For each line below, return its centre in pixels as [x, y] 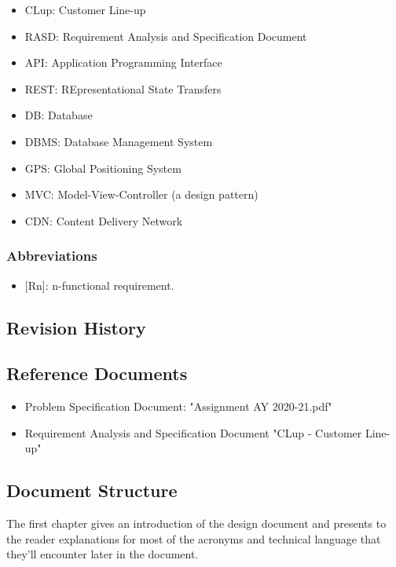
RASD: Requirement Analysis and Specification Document [166, 36]
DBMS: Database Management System [119, 141]
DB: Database [59, 115]
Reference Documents [97, 373]
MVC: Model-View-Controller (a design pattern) [141, 194]
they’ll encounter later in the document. [103, 554]
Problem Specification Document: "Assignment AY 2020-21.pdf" [178, 406]
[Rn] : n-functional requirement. [99, 285]
